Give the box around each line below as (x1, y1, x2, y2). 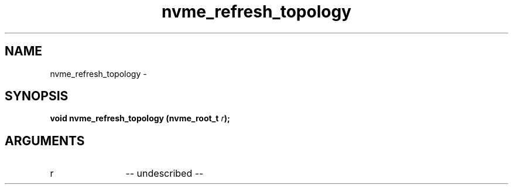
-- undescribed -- (125, 167, 204, 180)
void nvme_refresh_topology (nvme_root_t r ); (50, 113, 230, 124)
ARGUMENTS (5, 133, 85, 148)
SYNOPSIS (5, 89, 69, 104)
